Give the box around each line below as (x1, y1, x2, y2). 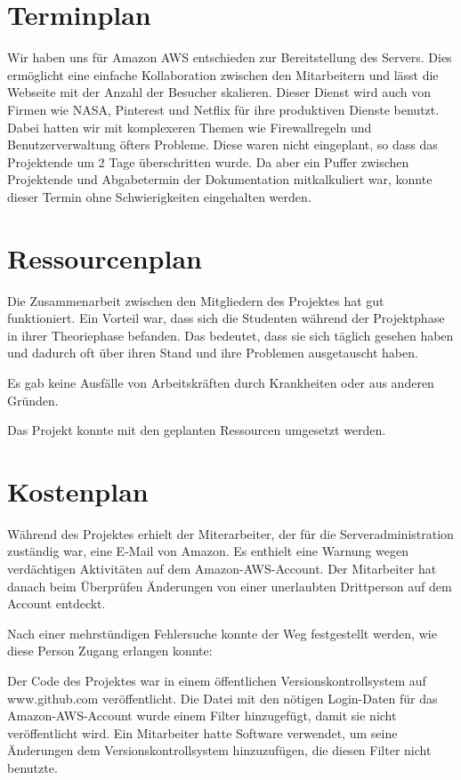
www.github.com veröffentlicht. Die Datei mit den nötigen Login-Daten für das (7, 688, 438, 707)
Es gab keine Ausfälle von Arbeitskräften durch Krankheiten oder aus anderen (7, 373, 434, 391)
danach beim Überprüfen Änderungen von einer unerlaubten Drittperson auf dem (7, 576, 452, 595)
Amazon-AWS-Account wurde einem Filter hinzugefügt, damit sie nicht (7, 706, 397, 725)
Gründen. (7, 390, 59, 409)
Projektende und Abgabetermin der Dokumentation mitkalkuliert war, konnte (7, 170, 433, 189)
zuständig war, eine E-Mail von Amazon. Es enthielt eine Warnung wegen (7, 542, 408, 560)
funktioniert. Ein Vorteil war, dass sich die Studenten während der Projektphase (7, 309, 445, 327)
